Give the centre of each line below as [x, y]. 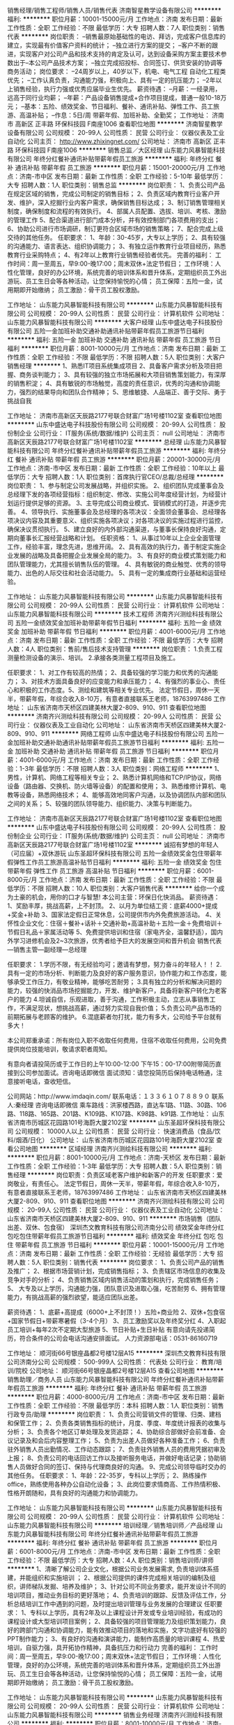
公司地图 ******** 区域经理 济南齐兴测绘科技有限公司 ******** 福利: [112, 1149]
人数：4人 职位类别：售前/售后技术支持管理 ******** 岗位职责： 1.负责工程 [115, 649]
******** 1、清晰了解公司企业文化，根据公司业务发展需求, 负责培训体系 [110, 1569]
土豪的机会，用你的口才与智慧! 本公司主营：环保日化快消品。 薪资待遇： [116, 897]
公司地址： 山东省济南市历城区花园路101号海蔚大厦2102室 [132, 1140]
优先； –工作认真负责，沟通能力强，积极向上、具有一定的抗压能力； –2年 [111, 80]
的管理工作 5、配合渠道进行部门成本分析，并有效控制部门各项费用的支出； [114, 220]
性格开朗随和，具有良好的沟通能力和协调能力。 [74, 1493]
